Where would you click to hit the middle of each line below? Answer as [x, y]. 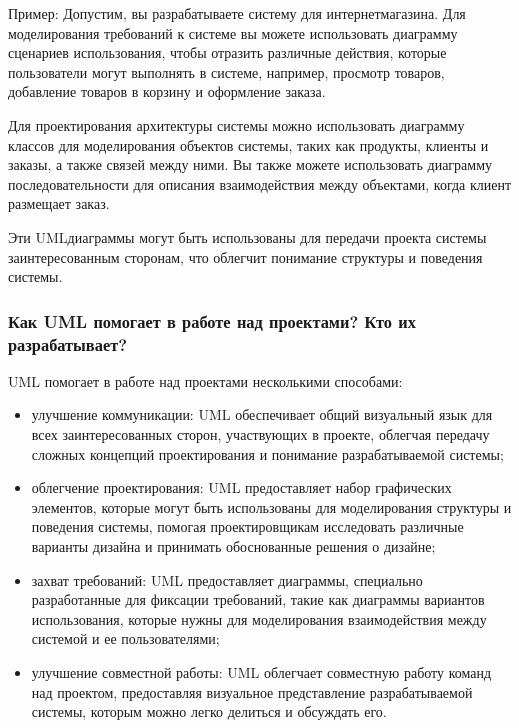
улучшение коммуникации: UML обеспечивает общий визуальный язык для [262, 414]
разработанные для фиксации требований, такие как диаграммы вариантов [258, 599]
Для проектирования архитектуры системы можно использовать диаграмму [236, 124]
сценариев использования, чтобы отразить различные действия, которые [227, 52]
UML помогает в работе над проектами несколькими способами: [205, 380]
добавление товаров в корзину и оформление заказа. [167, 91]
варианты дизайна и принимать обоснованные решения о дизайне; [233, 546]
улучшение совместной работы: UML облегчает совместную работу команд [261, 671]
